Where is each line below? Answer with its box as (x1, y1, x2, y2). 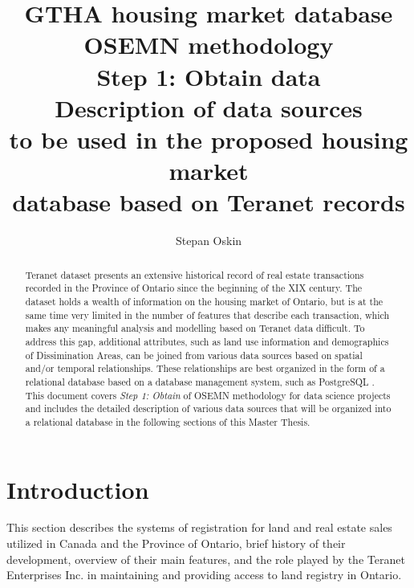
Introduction (6, 472, 149, 505)
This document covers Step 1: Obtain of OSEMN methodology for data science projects (25, 388, 391, 402)
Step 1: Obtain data (96, 59, 321, 92)
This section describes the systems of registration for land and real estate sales (6, 519, 392, 536)
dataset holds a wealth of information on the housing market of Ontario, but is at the (25, 294, 384, 308)
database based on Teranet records (12, 186, 405, 218)
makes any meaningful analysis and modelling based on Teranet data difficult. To (25, 321, 365, 335)
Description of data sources (55, 91, 363, 124)
